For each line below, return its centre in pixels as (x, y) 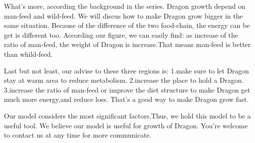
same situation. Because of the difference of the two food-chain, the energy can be (127, 25)
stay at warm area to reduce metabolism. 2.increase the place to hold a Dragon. (124, 80)
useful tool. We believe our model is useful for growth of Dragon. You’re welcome (126, 125)
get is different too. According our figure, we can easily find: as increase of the (121, 35)
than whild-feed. (28, 54)
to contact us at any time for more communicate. (78, 135)
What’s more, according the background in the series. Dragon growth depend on (125, 6)
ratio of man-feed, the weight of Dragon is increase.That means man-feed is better (127, 44)
